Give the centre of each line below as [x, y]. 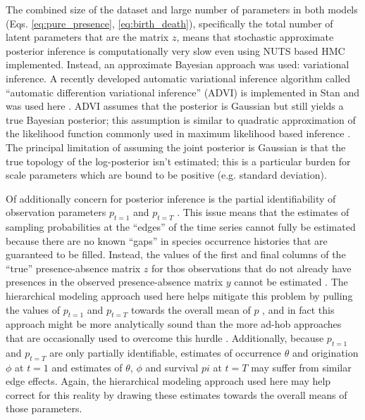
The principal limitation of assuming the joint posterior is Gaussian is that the [176, 147]
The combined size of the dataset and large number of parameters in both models [182, 9]
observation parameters [56, 212]
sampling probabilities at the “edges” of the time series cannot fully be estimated [181, 227]
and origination [326, 352]
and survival [172, 367]
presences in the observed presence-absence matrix [115, 282]
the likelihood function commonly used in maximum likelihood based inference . [178, 133]
